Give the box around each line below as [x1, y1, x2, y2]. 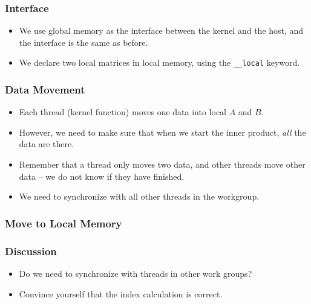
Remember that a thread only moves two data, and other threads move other [19, 158, 306, 171]
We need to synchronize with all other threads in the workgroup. [19, 190, 260, 203]
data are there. [19, 138, 74, 150]
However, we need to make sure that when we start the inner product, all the [19, 125, 306, 138]
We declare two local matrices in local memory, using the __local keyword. [19, 56, 300, 69]
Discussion [5, 243, 57, 258]
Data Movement [5, 81, 85, 97]
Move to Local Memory [5, 215, 122, 230]
